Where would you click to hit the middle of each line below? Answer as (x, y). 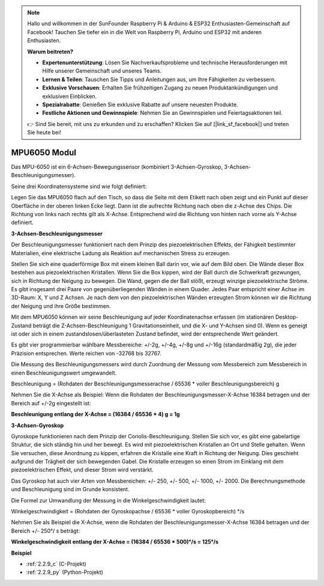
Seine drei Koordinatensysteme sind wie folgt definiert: (79, 186)
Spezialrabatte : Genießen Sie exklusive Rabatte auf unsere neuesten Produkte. (140, 104)
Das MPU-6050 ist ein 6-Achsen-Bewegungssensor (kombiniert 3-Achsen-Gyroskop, (117, 167)
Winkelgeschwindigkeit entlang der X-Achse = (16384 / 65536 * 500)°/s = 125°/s (115, 542)
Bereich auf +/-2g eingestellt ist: (51, 403)
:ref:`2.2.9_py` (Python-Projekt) (64, 572)
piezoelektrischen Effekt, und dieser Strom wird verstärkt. (82, 470)
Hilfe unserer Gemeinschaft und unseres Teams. (102, 71)
